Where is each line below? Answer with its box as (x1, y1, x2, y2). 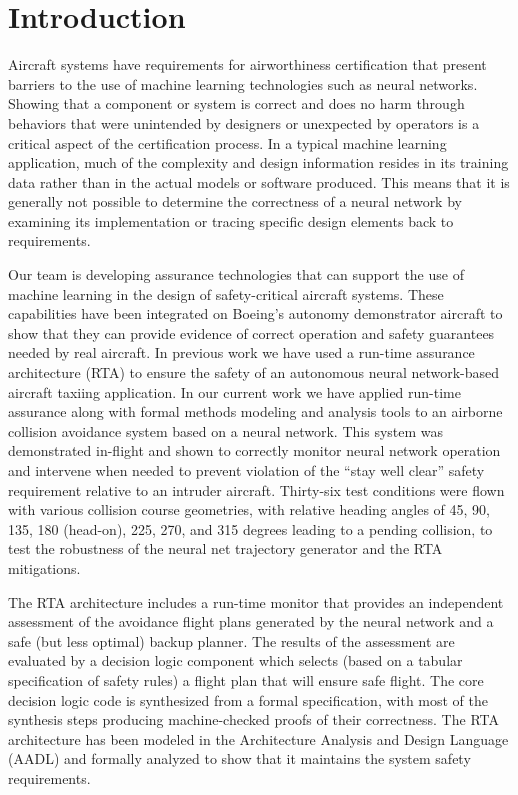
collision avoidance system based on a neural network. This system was (8, 420, 444, 441)
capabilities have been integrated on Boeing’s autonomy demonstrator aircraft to (8, 303, 503, 324)
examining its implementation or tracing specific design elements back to (8, 210, 454, 231)
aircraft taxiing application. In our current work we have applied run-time (8, 381, 461, 402)
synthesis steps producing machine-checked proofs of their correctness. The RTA (8, 709, 499, 730)
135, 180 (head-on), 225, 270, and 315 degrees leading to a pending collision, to (8, 518, 493, 539)
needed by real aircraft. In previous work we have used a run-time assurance (8, 342, 475, 363)
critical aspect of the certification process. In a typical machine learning (8, 132, 447, 153)
